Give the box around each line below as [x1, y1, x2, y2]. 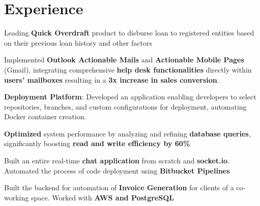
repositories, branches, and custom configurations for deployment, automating [4, 101, 247, 112]
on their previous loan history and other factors [4, 37, 152, 48]
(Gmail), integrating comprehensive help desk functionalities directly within [4, 64, 252, 75]
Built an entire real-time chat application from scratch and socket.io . [4, 155, 230, 166]
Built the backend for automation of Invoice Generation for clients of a [4, 182, 234, 193]
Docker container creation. [4, 111, 86, 122]
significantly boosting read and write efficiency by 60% [4, 138, 190, 149]
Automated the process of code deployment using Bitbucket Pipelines [4, 165, 230, 176]
